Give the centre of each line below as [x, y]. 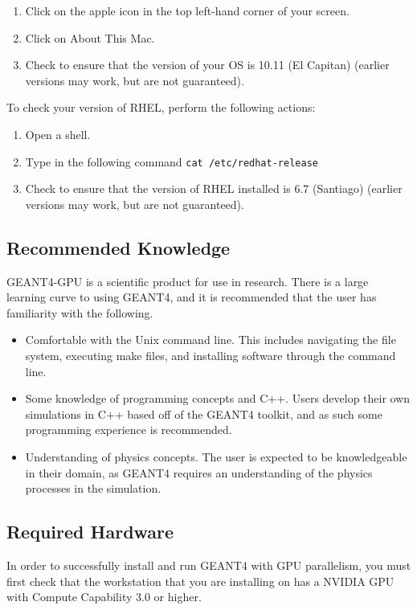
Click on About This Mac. [90, 37]
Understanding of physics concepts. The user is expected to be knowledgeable [216, 456]
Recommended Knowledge [119, 247]
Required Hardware [90, 532]
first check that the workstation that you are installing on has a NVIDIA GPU [200, 581]
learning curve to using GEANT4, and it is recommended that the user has [192, 297]
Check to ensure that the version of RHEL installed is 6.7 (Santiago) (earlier [214, 188]
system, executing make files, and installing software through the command [211, 355]
